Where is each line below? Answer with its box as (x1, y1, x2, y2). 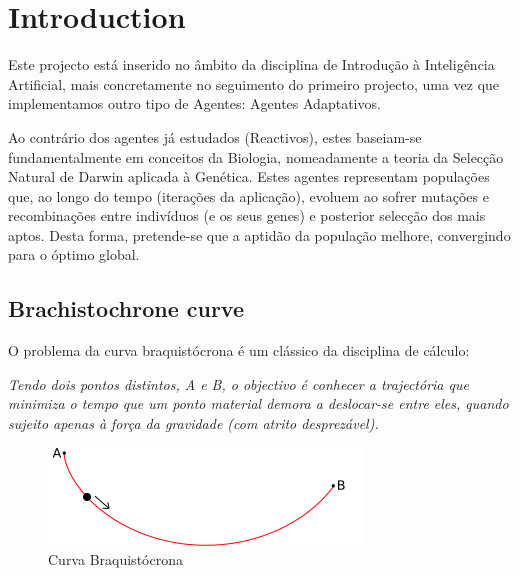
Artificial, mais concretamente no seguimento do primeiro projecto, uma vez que (8, 73, 500, 94)
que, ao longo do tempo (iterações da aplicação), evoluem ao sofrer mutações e (8, 185, 489, 206)
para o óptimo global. (8, 244, 140, 265)
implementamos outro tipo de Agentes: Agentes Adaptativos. (8, 93, 381, 114)
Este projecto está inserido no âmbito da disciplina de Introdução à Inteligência (8, 54, 495, 75)
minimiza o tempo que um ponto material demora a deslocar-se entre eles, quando (8, 393, 509, 414)
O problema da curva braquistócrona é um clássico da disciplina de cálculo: (8, 340, 470, 361)
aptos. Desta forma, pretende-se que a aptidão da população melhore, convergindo (8, 224, 511, 245)
